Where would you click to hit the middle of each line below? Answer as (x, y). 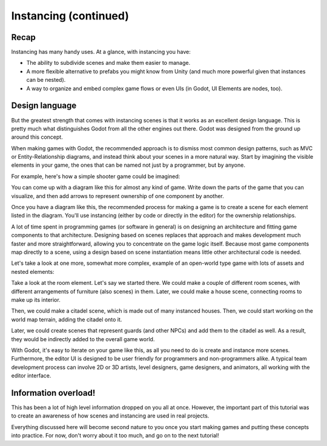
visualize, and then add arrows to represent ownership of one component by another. (117, 196)
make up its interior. (36, 299)
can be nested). (46, 80)
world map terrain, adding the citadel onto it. (67, 319)
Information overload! (53, 393)
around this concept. (37, 137)
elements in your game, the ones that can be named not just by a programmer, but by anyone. (128, 165)
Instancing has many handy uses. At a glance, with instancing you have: (101, 52)
